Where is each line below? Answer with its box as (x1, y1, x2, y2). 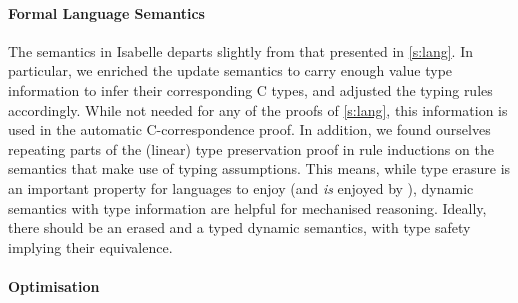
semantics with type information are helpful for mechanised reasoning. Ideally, (8, 197, 487, 218)
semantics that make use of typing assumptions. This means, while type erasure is (8, 158, 511, 179)
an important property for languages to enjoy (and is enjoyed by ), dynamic (8, 177, 474, 198)
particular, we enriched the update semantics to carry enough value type (8, 60, 453, 81)
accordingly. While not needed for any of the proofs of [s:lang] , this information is (8, 99, 508, 120)
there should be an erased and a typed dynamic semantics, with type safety (8, 217, 471, 238)
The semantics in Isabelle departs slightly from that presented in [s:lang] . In (8, 40, 474, 61)
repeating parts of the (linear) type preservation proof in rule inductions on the (8, 138, 494, 159)
